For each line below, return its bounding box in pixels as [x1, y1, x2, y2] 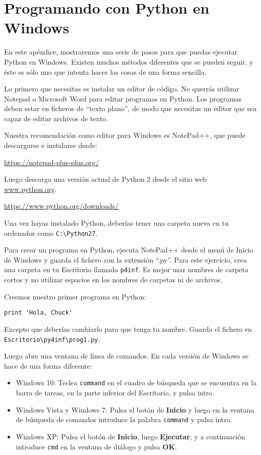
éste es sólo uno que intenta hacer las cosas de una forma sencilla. [4, 66, 207, 77]
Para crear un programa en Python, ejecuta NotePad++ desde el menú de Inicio [4, 244, 253, 255]
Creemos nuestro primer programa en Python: [4, 291, 147, 301]
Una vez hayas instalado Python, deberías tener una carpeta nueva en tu [4, 218, 229, 228]
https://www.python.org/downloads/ [4, 200, 119, 211]
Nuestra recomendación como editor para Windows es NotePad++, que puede [4, 130, 245, 140]
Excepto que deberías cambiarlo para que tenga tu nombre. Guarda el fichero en [4, 323, 252, 334]
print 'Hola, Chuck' [4, 309, 73, 317]
